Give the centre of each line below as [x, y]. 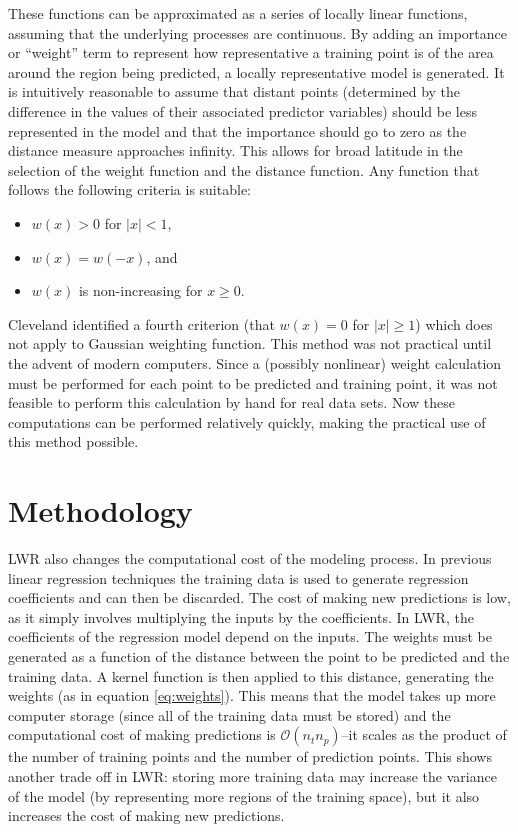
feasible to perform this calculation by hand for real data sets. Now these [231, 402]
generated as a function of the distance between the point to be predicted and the [259, 655]
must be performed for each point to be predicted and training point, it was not [253, 382]
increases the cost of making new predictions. [146, 815]
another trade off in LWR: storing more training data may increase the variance [252, 775]
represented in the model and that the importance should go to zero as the [237, 130]
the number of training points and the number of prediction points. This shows [250, 756]
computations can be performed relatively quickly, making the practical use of [247, 421]
